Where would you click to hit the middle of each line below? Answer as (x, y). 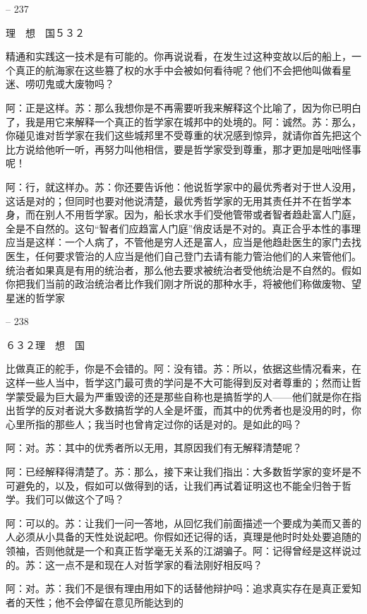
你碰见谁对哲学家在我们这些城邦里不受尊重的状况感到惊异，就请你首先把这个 (183, 135)
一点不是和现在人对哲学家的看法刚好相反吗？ (158, 564)
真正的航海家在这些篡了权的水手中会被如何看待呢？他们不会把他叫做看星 (183, 70)
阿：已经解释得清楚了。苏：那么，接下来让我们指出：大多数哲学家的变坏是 (179, 472)
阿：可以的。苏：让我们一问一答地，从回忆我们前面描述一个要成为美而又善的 (183, 523)
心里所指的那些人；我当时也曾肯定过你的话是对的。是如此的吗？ (154, 424)
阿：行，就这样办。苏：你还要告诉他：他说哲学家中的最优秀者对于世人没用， (183, 186)
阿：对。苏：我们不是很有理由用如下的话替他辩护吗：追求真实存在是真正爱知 (183, 588)
